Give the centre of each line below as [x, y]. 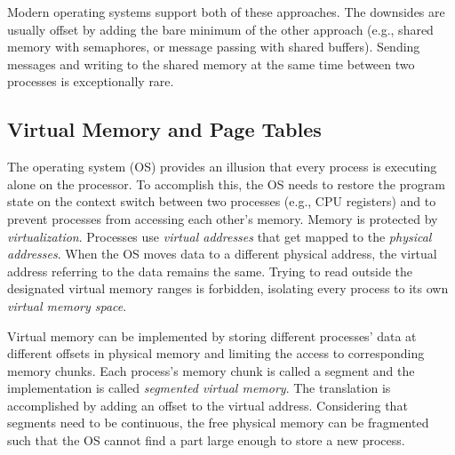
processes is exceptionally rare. [91, 81]
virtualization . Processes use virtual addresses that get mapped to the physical [220, 236]
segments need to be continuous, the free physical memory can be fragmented [218, 423]
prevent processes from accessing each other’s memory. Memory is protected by [223, 218]
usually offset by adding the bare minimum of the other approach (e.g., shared [220, 29]
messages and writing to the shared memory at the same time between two [211, 64]
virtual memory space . [67, 305]
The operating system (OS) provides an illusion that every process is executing [222, 167]
